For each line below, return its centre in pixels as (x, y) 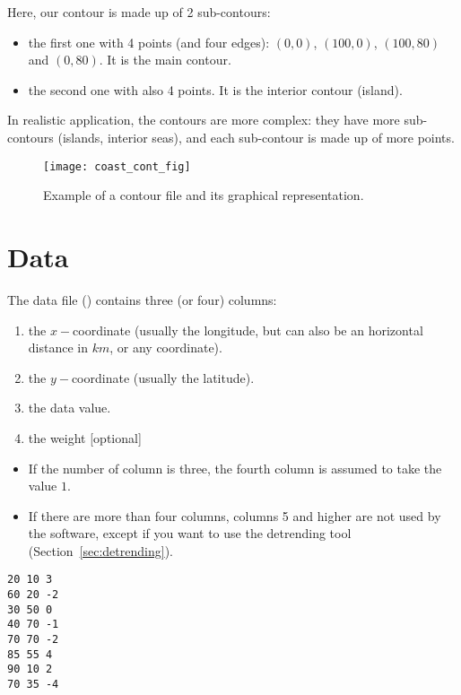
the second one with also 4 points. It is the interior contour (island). (215, 89)
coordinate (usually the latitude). (163, 377)
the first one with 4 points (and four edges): (149, 42)
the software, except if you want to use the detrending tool (190, 533)
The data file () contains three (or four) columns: (142, 299)
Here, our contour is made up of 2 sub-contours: (139, 12)
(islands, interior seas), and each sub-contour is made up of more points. (256, 137)
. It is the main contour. (165, 60)
